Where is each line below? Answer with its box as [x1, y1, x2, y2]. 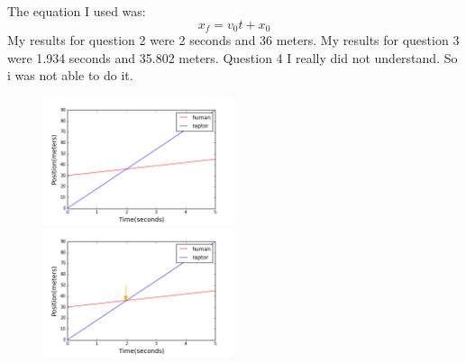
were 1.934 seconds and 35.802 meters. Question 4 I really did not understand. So [7, 48, 458, 67]
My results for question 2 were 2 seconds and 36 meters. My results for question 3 [7, 31, 460, 50]
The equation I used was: [7, 2, 146, 20]
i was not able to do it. [7, 66, 133, 85]
